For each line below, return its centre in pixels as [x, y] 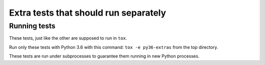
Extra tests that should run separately [88, 13]
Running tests [32, 26]
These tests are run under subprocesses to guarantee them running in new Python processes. [104, 56]
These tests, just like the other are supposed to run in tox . [68, 38]
